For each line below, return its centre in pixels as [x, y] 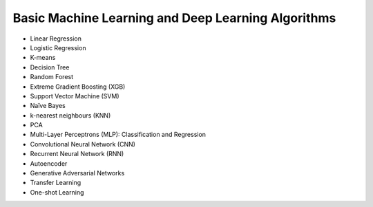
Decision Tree [50, 67]
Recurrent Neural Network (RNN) [77, 154]
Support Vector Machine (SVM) [75, 96]
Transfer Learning [56, 183]
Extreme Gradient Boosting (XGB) [78, 87]
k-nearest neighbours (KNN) [70, 115]
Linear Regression [56, 39]
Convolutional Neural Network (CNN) [83, 144]
